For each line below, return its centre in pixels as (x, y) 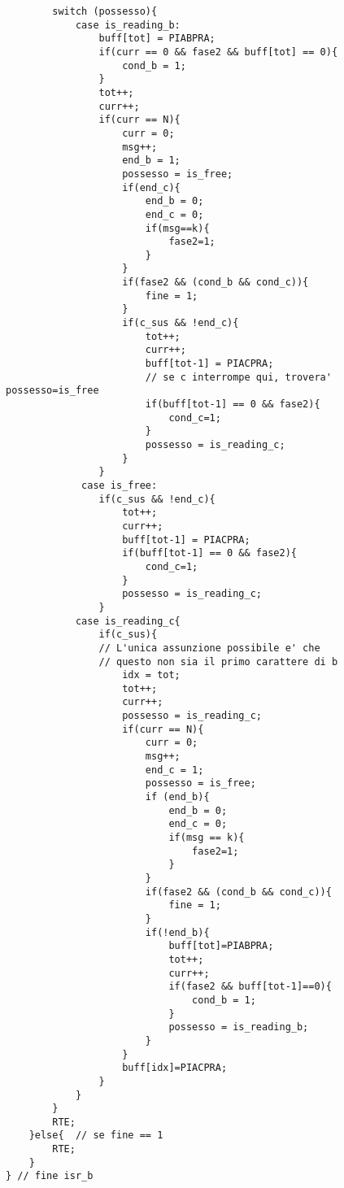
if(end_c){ (151, 187)
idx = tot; (151, 675)
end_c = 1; (174, 770)
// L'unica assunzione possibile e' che (209, 648)
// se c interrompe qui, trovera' (238, 377)
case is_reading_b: (128, 25)
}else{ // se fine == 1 (96, 1136)
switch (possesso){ (105, 11)
